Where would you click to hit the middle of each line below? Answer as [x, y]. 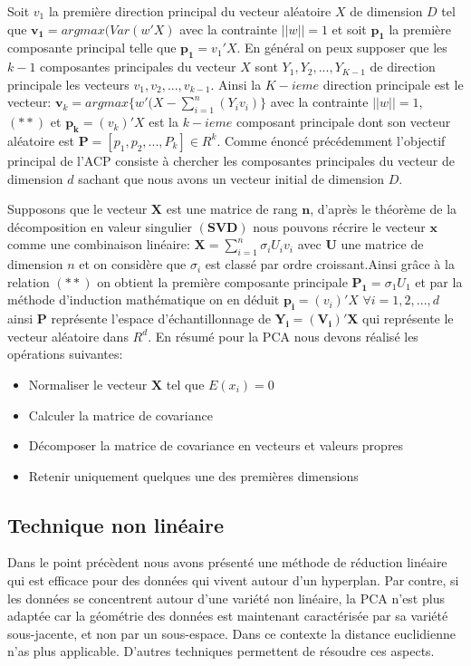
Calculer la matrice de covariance [120, 415]
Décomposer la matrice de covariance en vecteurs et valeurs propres [216, 445]
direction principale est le [393, 84]
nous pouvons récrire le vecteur [339, 226]
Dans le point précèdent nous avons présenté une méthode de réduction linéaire [227, 562]
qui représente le [408, 319]
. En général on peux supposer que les [342, 48]
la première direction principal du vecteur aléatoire [190, 11]
